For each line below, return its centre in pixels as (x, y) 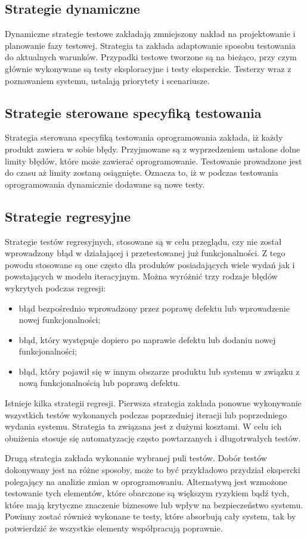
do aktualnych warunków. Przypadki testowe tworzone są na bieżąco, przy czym (151, 57)
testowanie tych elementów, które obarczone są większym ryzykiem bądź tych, (147, 493)
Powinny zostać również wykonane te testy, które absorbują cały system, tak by (151, 516)
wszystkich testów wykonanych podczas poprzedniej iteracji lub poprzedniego (146, 414)
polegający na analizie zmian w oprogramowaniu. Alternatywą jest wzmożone (146, 481)
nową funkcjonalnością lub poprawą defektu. (100, 383)
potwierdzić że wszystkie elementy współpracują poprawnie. (114, 528)
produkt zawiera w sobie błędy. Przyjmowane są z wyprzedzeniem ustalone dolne (153, 149)
